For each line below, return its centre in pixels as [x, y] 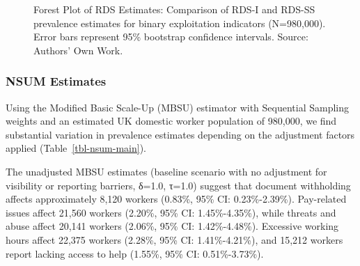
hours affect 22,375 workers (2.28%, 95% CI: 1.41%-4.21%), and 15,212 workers [174, 239]
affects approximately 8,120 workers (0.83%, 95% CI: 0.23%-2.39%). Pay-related [176, 199]
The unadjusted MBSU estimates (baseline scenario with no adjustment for [166, 171]
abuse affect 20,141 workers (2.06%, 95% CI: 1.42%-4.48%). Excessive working [172, 226]
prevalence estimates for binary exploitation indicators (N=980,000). [180, 23]
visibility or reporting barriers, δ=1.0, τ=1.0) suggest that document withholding [178, 185]
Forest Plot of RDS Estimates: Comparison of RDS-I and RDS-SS [174, 9]
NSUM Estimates [56, 81]
